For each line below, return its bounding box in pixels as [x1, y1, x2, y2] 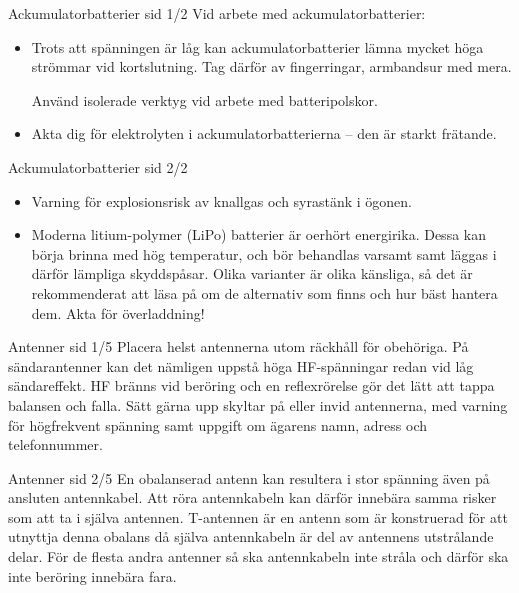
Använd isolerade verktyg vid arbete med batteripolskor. [31, 89, 378, 110]
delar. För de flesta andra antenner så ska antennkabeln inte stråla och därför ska [8, 546, 509, 567]
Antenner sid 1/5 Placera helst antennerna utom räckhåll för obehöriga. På [8, 336, 469, 357]
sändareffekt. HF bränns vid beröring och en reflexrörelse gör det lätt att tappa [8, 375, 495, 396]
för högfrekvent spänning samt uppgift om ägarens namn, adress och [8, 414, 428, 435]
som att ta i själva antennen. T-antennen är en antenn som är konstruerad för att [8, 506, 508, 527]
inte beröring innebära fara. [8, 565, 177, 586]
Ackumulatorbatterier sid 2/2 [8, 156, 188, 177]
